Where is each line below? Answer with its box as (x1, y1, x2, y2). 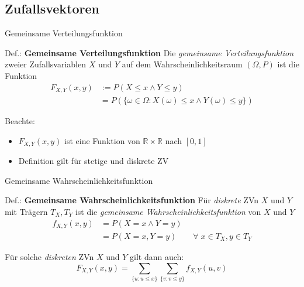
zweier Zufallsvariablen (5, 58, 86, 70)
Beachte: (5, 115, 35, 127)
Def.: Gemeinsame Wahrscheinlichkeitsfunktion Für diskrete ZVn (5, 194, 259, 206)
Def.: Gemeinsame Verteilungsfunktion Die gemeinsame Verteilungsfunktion (5, 46, 294, 59)
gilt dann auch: (129, 251, 184, 263)
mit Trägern (5, 205, 48, 217)
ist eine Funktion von (64, 134, 140, 146)
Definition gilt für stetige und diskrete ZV (18, 155, 169, 167)
